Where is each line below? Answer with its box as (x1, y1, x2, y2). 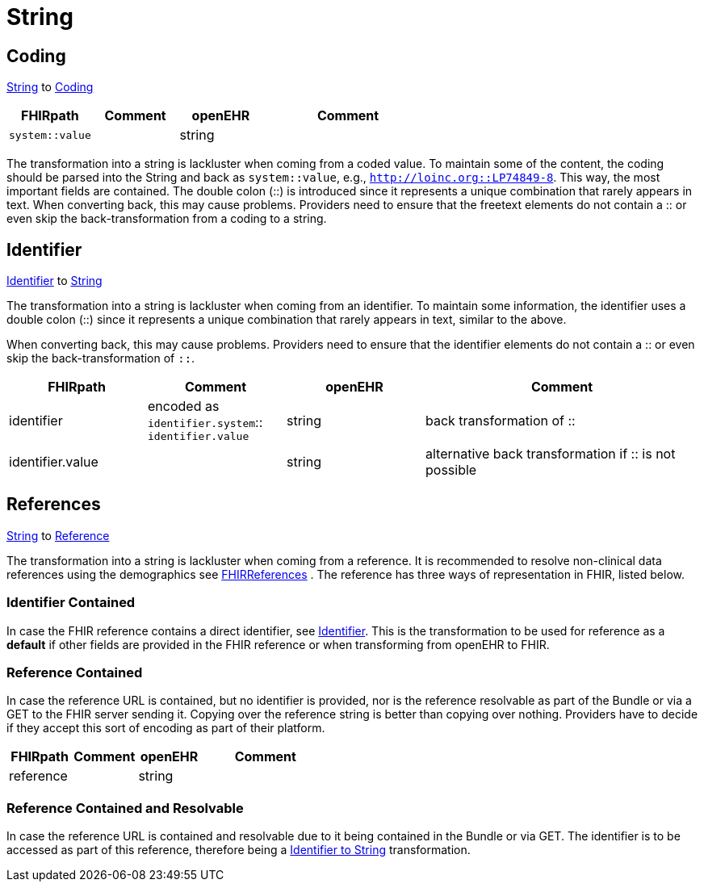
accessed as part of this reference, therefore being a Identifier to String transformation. (6, 843, 471, 857)
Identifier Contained (6, 594, 136, 611)
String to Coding (6, 80, 94, 94)
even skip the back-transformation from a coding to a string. (6, 212, 327, 226)
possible (425, 462, 477, 479)
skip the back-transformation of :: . (6, 351, 195, 366)
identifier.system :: (148, 414, 263, 431)
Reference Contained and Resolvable (6, 799, 244, 816)
